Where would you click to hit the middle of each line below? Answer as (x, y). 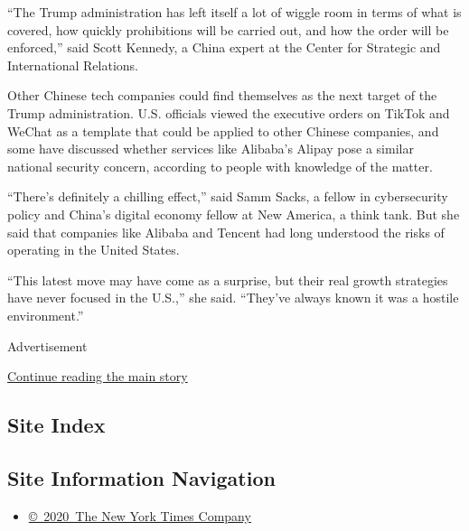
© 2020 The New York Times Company (140, 515)
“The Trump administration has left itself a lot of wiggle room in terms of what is (234, 12)
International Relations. (73, 65)
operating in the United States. (94, 250)
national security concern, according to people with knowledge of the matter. (220, 166)
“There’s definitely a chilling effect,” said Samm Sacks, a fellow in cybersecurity (228, 196)
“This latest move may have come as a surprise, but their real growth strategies (228, 279)
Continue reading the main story (98, 376)
